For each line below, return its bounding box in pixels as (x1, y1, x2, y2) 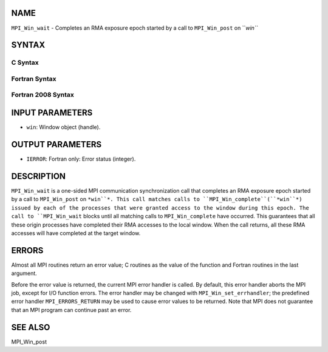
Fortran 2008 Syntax (11, 91, 74, 99)
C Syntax (11, 58, 39, 67)
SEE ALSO (11, 322, 50, 333)
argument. (11, 270, 38, 277)
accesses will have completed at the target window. (11, 229, 141, 236)
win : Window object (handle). (26, 124, 101, 131)
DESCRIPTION (11, 171, 66, 181)
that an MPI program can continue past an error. (11, 306, 132, 313)
